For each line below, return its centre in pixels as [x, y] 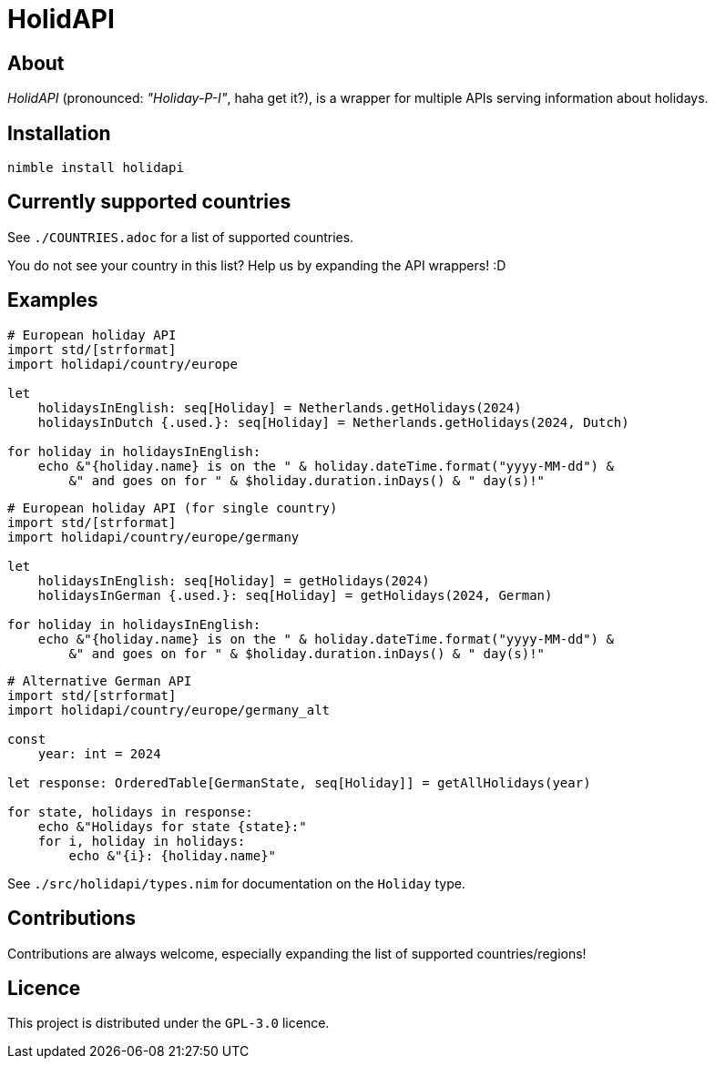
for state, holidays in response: [130, 812]
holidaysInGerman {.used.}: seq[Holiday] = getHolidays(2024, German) [295, 595]
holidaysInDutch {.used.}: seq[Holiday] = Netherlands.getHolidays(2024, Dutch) [333, 422]
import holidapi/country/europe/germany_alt [169, 710]
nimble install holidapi [96, 168]
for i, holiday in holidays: [142, 841]
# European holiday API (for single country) [173, 508]
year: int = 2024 [99, 753]
